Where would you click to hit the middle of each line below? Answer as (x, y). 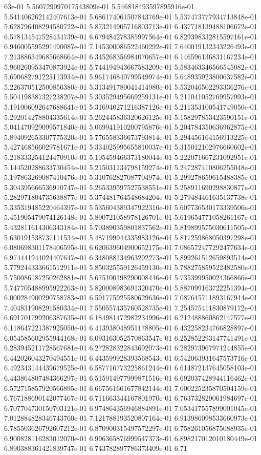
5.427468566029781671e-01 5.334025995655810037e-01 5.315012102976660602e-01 (131, 147)
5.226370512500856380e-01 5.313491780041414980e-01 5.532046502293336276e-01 (131, 86)
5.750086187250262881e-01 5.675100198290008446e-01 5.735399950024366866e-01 (131, 277)
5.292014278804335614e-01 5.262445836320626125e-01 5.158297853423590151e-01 (131, 117)
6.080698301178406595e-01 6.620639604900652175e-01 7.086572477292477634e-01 (131, 247)
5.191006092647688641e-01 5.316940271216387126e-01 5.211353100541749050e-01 (131, 106)
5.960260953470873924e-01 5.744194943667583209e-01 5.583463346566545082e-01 (131, 66)
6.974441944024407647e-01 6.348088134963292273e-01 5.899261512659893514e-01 (131, 257)
